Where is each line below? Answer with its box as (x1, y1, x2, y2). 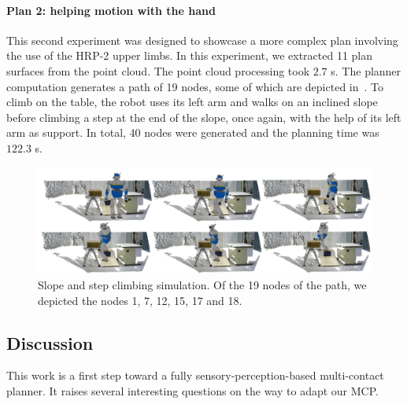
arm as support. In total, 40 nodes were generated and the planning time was (6, 124, 379, 141)
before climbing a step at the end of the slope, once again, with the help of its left (6, 108, 401, 125)
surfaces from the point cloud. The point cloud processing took (6, 62, 310, 79)
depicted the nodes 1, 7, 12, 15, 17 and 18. (38, 292, 242, 308)
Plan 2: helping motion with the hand (6, 2, 216, 18)
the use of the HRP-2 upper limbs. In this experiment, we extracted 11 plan (6, 47, 373, 64)
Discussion (6, 330, 94, 354)
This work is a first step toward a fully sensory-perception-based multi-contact (6, 367, 384, 384)
